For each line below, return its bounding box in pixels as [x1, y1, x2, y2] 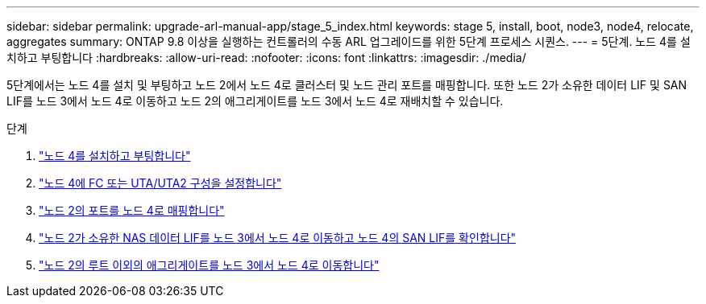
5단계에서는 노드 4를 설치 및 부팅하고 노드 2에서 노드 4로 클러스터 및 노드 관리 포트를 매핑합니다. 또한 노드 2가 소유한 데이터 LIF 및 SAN [6, 78, 687, 92]
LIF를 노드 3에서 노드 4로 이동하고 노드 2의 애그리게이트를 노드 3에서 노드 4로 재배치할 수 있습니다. [6, 94, 504, 108]
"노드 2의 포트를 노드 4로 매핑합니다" [39, 203, 225, 217]
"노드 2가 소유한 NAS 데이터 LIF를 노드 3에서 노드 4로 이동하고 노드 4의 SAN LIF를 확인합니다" [39, 231, 517, 244]
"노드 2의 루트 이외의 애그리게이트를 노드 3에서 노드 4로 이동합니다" [39, 258, 380, 272]
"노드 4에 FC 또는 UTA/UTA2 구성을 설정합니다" [39, 176, 282, 190]
